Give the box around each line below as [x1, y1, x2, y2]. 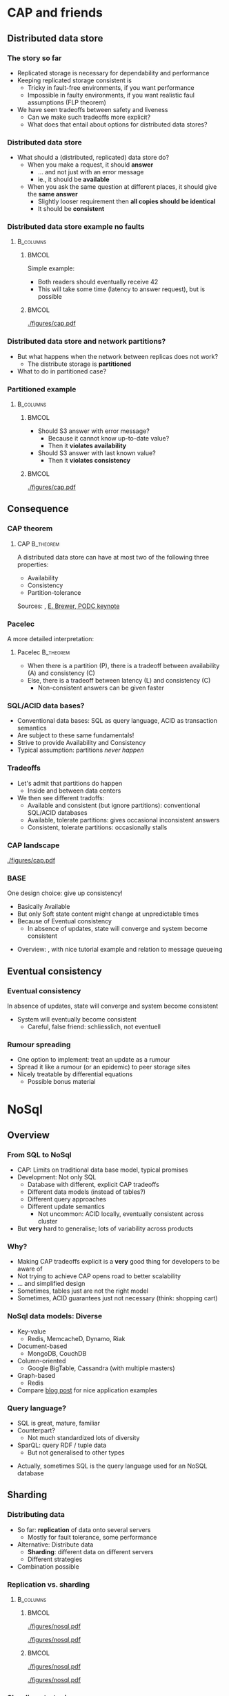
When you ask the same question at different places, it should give [27, 183, 217, 191]
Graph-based [17, 1371, 56, 1379]
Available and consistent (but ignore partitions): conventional [27, 801, 201, 809]
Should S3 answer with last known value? [37, 449, 157, 457]
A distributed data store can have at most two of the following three [17, 553, 209, 561]
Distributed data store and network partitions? [7, 337, 166, 347]
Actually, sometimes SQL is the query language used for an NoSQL [17, 1462, 208, 1470]
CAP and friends [7, 5, 103, 21]
